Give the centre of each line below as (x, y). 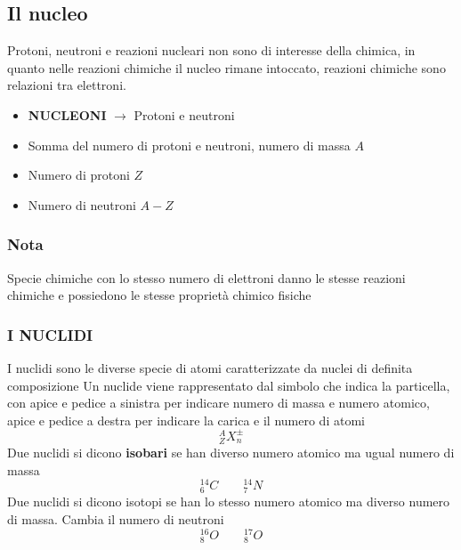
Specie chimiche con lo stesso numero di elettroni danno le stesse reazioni (206, 277)
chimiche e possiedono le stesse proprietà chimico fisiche (159, 295)
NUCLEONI (67, 114)
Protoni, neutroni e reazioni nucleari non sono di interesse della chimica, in (211, 50)
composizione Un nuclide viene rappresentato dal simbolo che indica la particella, (229, 385)
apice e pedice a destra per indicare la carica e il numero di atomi (186, 420)
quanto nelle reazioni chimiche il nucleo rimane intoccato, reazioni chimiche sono (226, 67)
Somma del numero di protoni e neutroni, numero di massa (189, 145)
